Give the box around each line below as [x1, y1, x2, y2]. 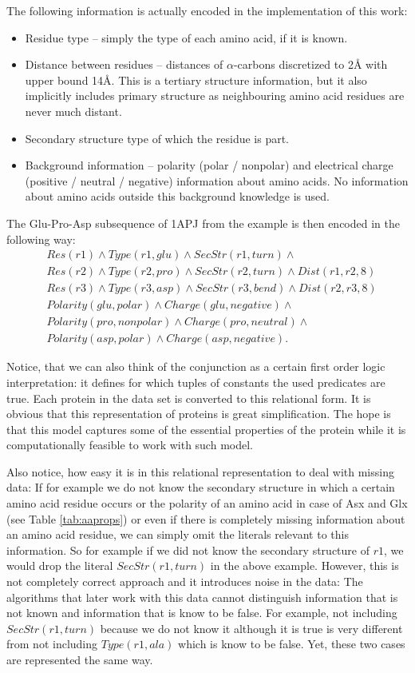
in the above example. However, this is [210, 557, 399, 574]
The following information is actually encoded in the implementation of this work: [6, 2, 408, 18]
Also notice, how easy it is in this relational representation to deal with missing [6, 463, 394, 480]
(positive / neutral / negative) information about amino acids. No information [25, 172, 409, 189]
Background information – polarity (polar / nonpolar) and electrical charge [25, 157, 393, 173]
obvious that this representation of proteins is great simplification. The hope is [6, 405, 391, 422]
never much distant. [25, 102, 122, 119]
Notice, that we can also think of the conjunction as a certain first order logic [6, 358, 385, 375]
